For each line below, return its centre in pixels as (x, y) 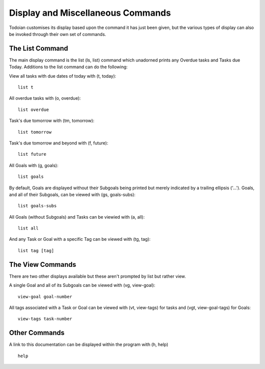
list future (32, 154)
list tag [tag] (36, 250)
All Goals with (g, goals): (34, 165)
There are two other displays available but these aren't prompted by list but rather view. (97, 276)
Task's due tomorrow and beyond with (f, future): (59, 143)
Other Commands (37, 333)
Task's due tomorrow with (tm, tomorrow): (52, 121)
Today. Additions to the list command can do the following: (68, 67)
